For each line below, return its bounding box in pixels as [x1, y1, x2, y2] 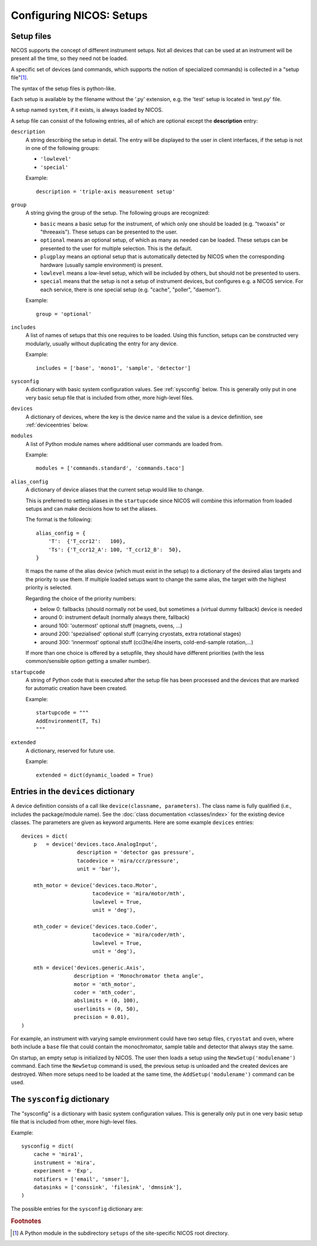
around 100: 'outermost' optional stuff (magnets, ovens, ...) [40, 622, 183, 629]
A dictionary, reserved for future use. [25, 747, 115, 754]
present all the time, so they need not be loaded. [11, 55, 129, 62]
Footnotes [11, 1217, 42, 1225]
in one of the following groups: [25, 144, 100, 151]
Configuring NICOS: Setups [11, 9, 148, 22]
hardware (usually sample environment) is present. [40, 261, 163, 268]
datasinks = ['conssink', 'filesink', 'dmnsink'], [33, 1184, 183, 1191]
